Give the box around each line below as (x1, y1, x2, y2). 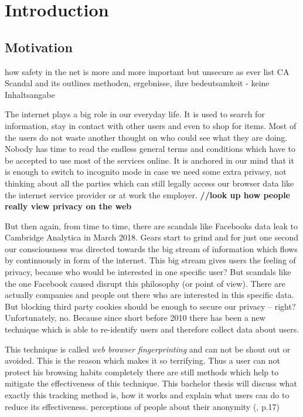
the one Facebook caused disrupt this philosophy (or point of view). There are (5, 277, 285, 289)
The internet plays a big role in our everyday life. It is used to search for (5, 108, 265, 120)
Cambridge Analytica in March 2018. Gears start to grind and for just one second (5, 231, 299, 243)
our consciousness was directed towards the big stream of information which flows (5, 242, 298, 255)
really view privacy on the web (5, 200, 132, 212)
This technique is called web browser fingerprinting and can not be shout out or (5, 343, 291, 355)
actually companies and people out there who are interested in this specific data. (5, 289, 294, 301)
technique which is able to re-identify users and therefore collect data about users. (5, 323, 299, 335)
